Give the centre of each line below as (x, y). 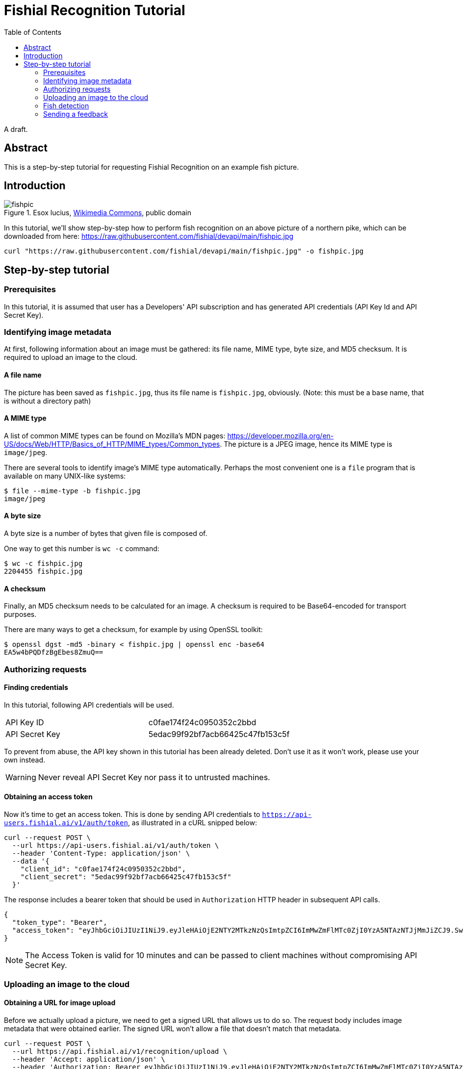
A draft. (16, 129)
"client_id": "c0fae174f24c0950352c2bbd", (103, 869)
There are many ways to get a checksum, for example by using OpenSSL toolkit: (133, 630)
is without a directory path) (48, 401)
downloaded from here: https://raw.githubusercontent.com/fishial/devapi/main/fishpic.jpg (149, 236)
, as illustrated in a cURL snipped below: (193, 823)
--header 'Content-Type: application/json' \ (101, 853)
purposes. (20, 614)
